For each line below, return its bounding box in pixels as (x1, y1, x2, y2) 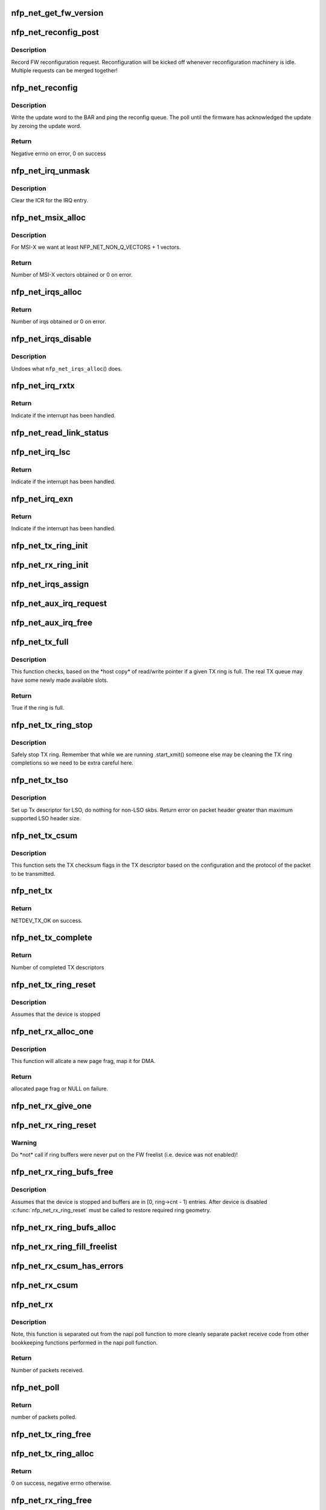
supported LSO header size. (11, 814, 81, 821)
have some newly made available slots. (11, 676, 109, 684)
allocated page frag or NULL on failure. (11, 1085, 109, 1093)
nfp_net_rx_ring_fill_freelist (11, 1241, 118, 1251)
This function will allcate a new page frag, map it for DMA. (11, 1058, 156, 1065)
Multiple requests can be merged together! (11, 67, 118, 74)
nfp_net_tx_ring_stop (11, 719, 93, 730)
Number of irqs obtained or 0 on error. (11, 318, 107, 326)
